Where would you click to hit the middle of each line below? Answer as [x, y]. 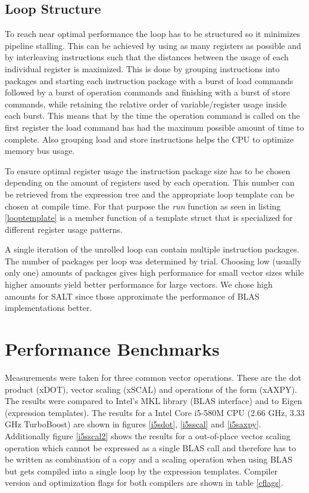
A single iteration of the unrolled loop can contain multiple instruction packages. [152, 249]
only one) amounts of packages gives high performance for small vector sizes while [154, 272]
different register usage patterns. [64, 229]
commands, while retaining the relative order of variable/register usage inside [146, 104]
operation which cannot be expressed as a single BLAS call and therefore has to [150, 447]
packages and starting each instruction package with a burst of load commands [149, 80]
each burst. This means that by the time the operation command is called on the [152, 115]
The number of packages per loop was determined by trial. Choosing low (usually [153, 261]
